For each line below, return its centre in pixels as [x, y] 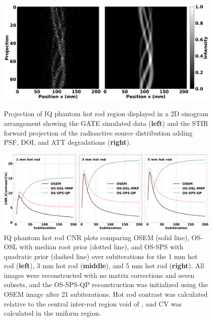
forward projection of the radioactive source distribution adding [98, 132]
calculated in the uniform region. [53, 313]
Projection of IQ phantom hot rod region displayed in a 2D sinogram [106, 114]
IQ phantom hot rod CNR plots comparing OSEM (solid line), [97, 237]
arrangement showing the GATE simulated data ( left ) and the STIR [106, 123]
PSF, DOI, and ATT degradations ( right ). [68, 142]
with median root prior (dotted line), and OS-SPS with [101, 247]
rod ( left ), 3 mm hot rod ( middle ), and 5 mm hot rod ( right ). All [104, 266]
